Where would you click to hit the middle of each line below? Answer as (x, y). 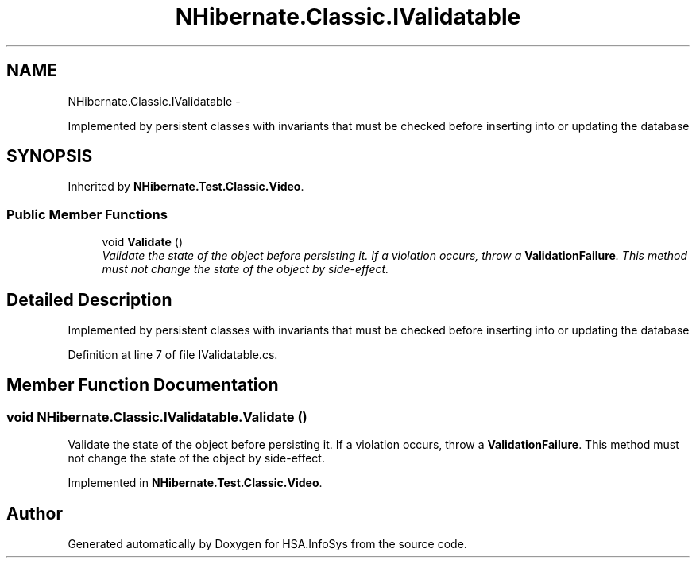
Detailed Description (89, 299)
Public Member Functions (87, 214)
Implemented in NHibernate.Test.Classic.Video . (195, 483)
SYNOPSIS (50, 156)
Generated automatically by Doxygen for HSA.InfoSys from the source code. (267, 544)
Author (35, 513)
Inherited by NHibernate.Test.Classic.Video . (186, 187)
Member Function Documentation (143, 385)
